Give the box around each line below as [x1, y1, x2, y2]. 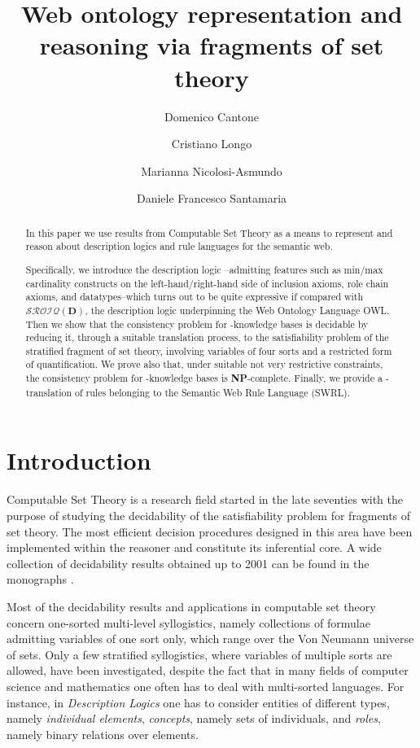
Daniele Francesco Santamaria [136, 190, 287, 207]
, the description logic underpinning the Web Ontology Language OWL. [85, 303, 390, 317]
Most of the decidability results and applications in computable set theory [7, 597, 376, 615]
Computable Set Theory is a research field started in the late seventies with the [7, 491, 403, 508]
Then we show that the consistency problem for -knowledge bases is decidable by [25, 317, 369, 330]
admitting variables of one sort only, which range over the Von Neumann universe [7, 630, 414, 647]
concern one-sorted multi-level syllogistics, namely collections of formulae [7, 614, 370, 631]
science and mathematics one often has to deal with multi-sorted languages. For [7, 677, 405, 694]
